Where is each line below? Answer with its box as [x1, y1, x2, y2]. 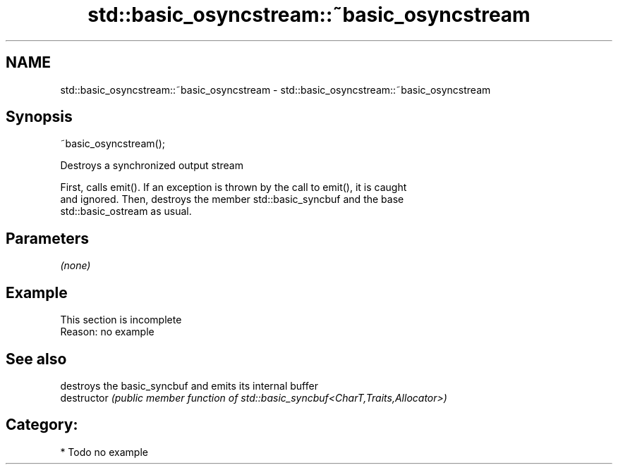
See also [6, 350, 67, 368]
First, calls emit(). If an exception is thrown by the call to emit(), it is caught [60, 181, 407, 194]
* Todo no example [60, 445, 148, 458]
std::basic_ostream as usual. [60, 205, 192, 218]
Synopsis [6, 108, 73, 126]
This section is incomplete [60, 314, 182, 326]
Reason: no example [60, 326, 154, 338]
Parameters [6, 229, 89, 247]
